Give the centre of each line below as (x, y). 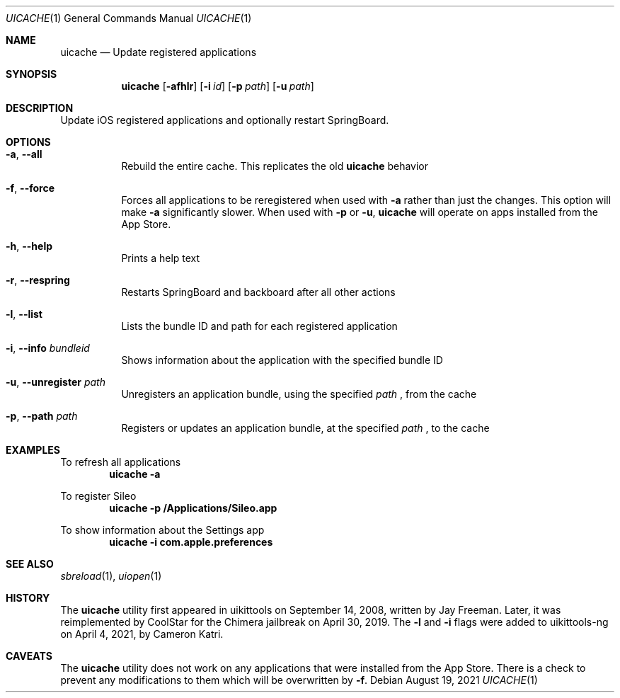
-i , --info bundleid (48, 348)
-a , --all (24, 154)
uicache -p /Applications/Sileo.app (193, 508)
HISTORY (28, 598)
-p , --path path (42, 416)
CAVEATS (29, 656)
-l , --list (24, 314)
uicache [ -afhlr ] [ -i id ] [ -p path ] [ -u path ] (218, 86)
